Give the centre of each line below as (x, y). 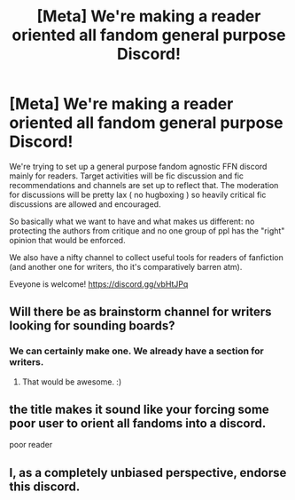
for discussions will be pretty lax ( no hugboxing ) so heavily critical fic (138, 194)
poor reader (31, 445)
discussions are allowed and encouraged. (85, 204)
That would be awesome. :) (72, 381)
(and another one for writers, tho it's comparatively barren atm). (126, 266)
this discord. (45, 486)
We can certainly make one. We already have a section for (136, 351)
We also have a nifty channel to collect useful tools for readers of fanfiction (146, 257)
